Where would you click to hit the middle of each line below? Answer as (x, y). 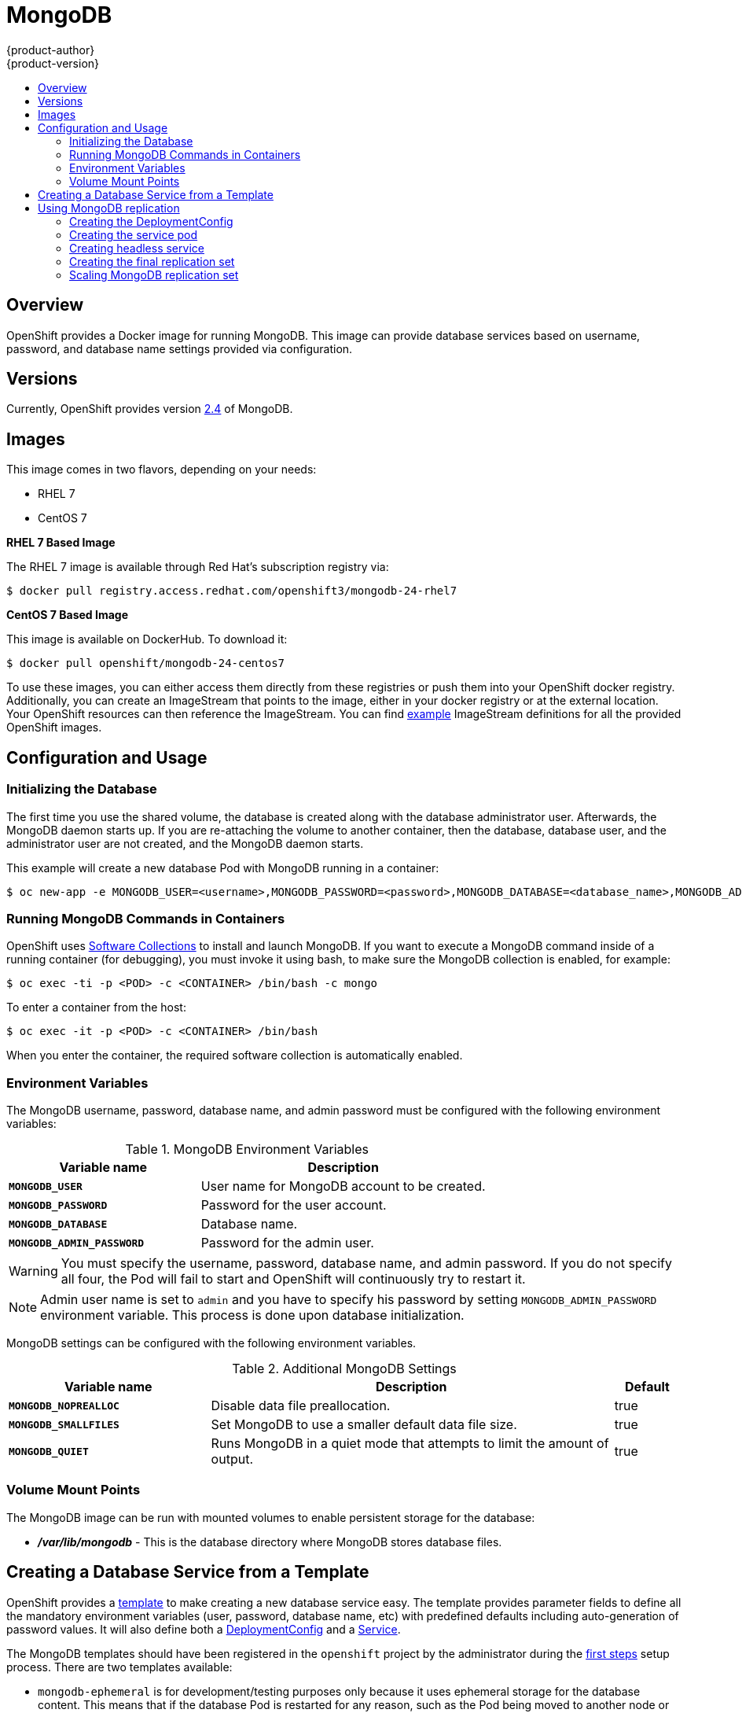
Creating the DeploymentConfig (151, 221)
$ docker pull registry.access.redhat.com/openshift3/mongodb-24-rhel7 (232, 591)
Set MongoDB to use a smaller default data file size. (364, 1424)
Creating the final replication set (152, 261)
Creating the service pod (134, 234)
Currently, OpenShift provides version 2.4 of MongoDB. (150, 409)
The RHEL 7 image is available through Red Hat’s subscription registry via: (198, 567)
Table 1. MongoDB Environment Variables (247, 1149)
